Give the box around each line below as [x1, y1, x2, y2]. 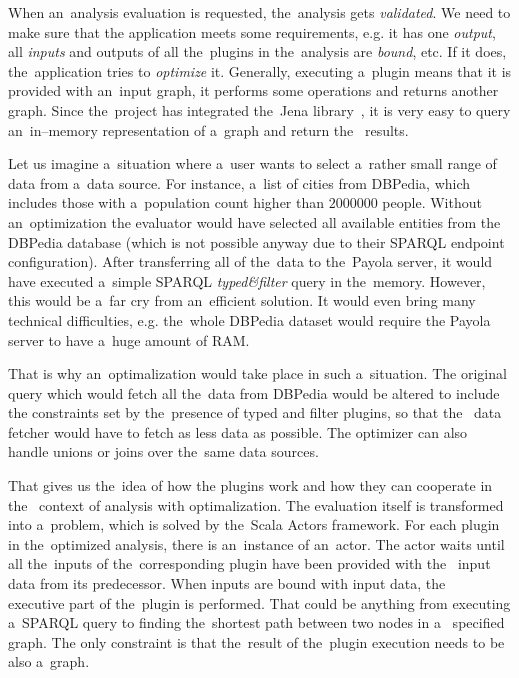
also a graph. [8, 651, 90, 672]
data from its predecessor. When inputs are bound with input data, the [8, 573, 446, 594]
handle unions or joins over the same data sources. [8, 441, 319, 462]
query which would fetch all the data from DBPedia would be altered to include [8, 382, 500, 403]
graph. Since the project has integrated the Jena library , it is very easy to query [8, 99, 511, 120]
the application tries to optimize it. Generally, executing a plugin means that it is [8, 60, 512, 81]
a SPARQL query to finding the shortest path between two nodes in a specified [8, 612, 505, 633]
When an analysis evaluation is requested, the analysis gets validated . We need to [8, 2, 511, 22]
